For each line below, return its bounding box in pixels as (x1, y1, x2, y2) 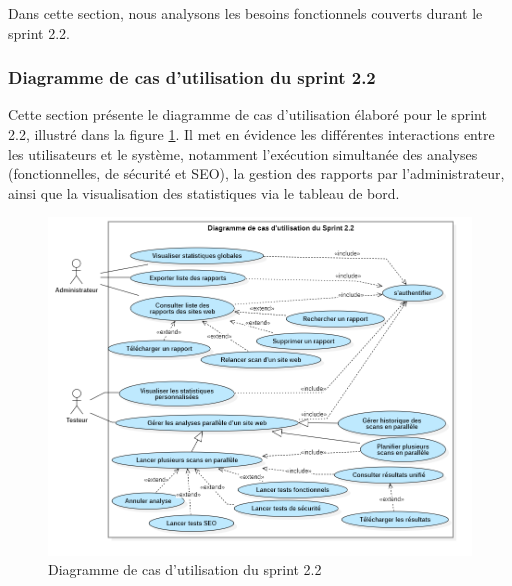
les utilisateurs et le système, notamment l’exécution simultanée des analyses (8, 143, 478, 164)
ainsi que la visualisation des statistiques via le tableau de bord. (8, 182, 400, 203)
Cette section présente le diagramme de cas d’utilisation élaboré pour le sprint (8, 104, 487, 125)
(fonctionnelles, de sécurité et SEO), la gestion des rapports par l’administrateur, (8, 163, 505, 184)
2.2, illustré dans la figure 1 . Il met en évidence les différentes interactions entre (8, 124, 495, 144)
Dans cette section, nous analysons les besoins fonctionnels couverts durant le (8, 3, 483, 23)
